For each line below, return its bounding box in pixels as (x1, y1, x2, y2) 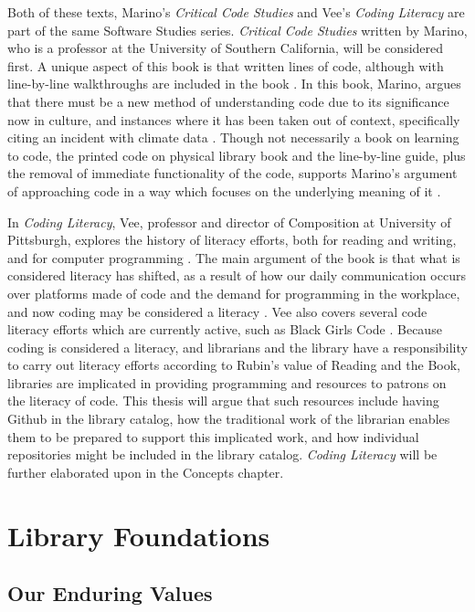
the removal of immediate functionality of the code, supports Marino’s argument (7, 164, 458, 183)
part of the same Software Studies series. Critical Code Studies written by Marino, (7, 20, 468, 39)
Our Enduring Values (7, 579, 213, 607)
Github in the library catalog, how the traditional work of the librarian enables (7, 409, 450, 428)
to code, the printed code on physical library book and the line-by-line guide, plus (7, 145, 466, 164)
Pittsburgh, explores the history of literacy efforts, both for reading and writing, (7, 230, 457, 249)
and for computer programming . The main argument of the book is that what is (7, 248, 460, 267)
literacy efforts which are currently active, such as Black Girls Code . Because (7, 320, 442, 339)
